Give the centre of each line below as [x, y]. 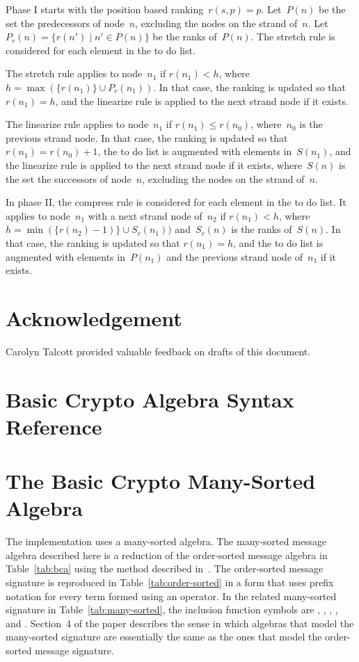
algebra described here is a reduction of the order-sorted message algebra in [167, 555]
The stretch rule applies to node [74, 73]
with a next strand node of [145, 215]
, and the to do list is [278, 242]
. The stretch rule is [293, 37]
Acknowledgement [94, 317]
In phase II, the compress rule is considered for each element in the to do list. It [176, 202]
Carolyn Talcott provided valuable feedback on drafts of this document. [158, 351]
